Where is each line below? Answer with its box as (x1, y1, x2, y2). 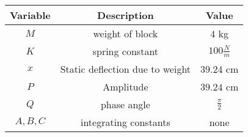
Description (97, 8, 154, 22)
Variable (10, 8, 51, 22)
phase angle (100, 97, 150, 111)
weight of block (93, 26, 158, 40)
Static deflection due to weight (60, 62, 191, 76)
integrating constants (80, 115, 170, 129)
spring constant (92, 44, 159, 58)
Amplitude (103, 80, 148, 94)
